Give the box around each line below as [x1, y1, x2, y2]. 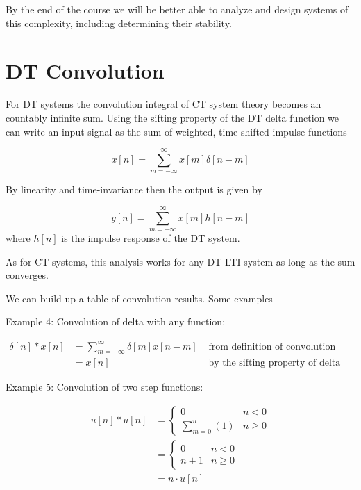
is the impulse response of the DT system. [61, 231, 240, 245]
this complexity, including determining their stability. [6, 15, 232, 30]
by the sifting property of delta [208, 358, 341, 368]
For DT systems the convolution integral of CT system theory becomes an [6, 97, 321, 111]
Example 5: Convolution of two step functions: [6, 379, 203, 394]
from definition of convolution [208, 341, 336, 352]
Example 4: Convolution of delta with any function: [6, 314, 226, 329]
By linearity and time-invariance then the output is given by [6, 182, 262, 197]
